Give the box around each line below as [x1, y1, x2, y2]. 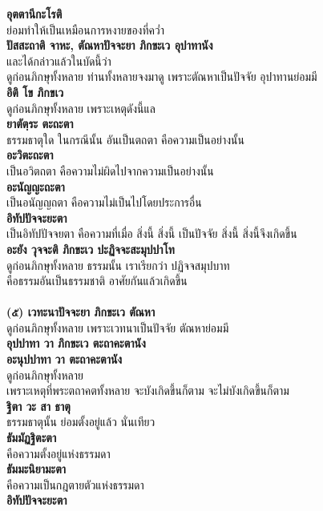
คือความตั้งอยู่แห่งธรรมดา [6, 445, 111, 461]
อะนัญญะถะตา [6, 178, 65, 195]
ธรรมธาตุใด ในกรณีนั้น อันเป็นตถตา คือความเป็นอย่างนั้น [6, 131, 244, 147]
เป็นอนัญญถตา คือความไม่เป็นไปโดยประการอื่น [6, 194, 202, 211]
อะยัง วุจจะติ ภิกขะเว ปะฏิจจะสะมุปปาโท [6, 240, 175, 257]
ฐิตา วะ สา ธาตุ [6, 397, 71, 414]
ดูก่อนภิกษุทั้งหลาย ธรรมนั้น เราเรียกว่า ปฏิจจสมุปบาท [6, 256, 230, 273]
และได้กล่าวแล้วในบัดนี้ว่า [6, 52, 111, 69]
